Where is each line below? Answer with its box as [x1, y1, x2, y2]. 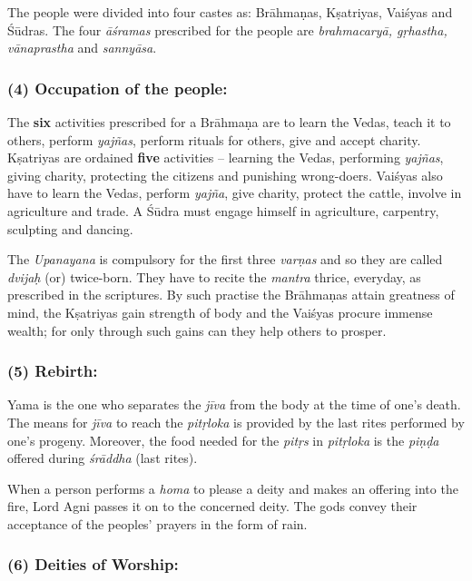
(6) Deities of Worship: [7, 553, 179, 576]
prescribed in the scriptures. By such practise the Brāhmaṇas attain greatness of [7, 285, 455, 304]
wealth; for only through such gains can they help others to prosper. [7, 320, 387, 340]
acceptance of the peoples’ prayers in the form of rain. [7, 514, 308, 533]
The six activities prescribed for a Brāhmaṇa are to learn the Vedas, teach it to [7, 113, 451, 131]
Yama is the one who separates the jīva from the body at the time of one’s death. [7, 395, 461, 414]
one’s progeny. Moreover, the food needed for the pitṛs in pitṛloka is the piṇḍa [7, 430, 439, 449]
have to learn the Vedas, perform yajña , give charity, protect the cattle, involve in [7, 183, 462, 202]
